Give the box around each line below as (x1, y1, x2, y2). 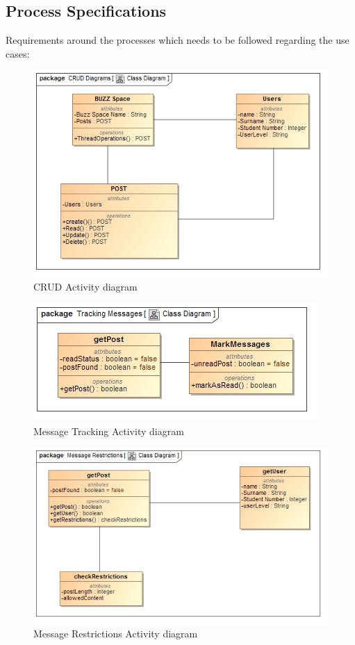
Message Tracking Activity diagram (33, 423, 184, 438)
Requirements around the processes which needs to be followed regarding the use (6, 33, 349, 47)
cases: (6, 46, 30, 60)
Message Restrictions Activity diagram (33, 626, 198, 641)
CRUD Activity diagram (33, 279, 138, 294)
